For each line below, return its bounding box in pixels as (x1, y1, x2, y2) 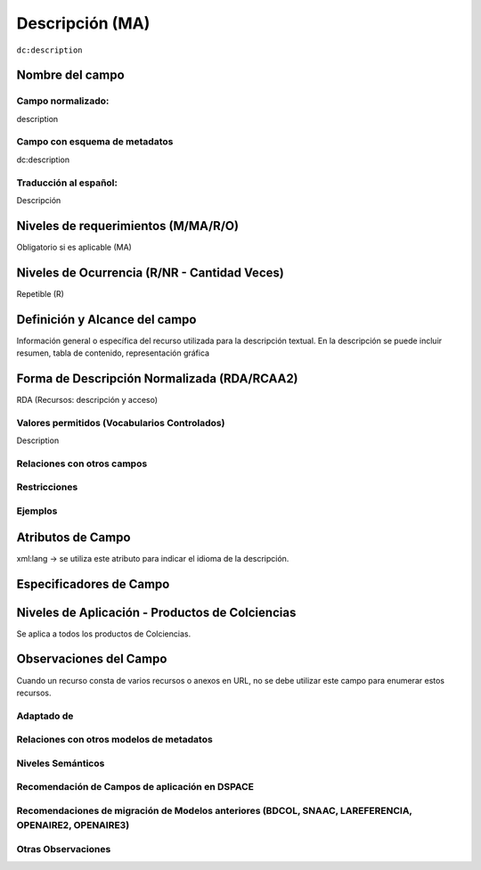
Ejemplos (16, 505, 58, 517)
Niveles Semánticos (16, 757, 105, 769)
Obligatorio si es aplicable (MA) (16, 242, 133, 252)
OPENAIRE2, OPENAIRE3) (16, 819, 130, 832)
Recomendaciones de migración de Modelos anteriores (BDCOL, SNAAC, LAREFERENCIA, (16, 804, 413, 817)
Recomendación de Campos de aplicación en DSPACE (16, 781, 254, 793)
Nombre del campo (16, 68, 125, 83)
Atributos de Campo (16, 529, 131, 545)
